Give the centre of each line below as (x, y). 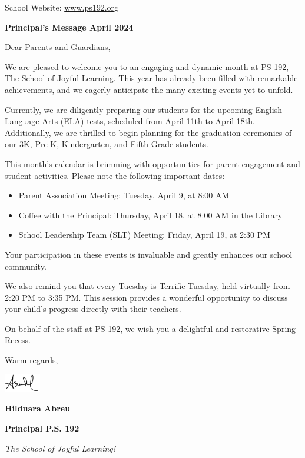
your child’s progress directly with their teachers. (93, 309)
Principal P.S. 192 (42, 428)
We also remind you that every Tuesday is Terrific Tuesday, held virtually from (147, 286)
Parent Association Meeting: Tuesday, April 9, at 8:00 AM (124, 195)
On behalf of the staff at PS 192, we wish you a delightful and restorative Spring (150, 328)
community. (26, 266)
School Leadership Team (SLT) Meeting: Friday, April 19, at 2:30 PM (145, 235)
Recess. (18, 340)
